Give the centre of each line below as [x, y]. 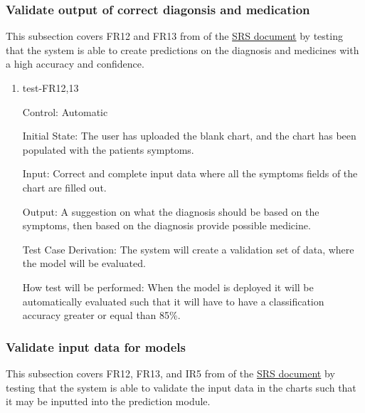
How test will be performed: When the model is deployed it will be [168, 287]
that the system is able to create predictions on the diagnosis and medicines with [182, 49]
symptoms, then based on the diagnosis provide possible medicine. [166, 225]
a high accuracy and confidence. [75, 64]
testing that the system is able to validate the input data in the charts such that [181, 387]
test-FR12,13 [51, 88]
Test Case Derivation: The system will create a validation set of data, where [188, 249]
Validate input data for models [96, 346]
